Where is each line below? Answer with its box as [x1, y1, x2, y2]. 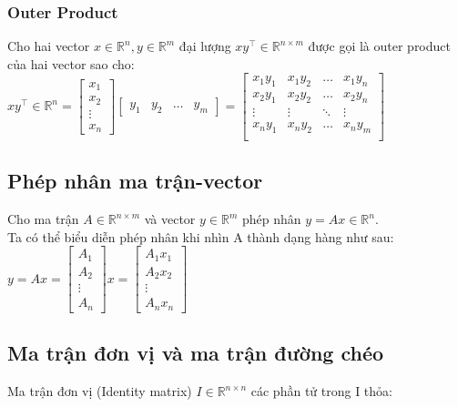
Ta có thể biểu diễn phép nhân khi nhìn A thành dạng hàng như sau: [7, 227, 394, 246]
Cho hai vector [7, 36, 90, 56]
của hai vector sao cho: [7, 54, 135, 73]
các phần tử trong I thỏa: [250, 382, 392, 401]
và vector [144, 209, 196, 229]
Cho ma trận [7, 209, 79, 229]
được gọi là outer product [308, 36, 451, 56]
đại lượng [178, 36, 231, 56]
